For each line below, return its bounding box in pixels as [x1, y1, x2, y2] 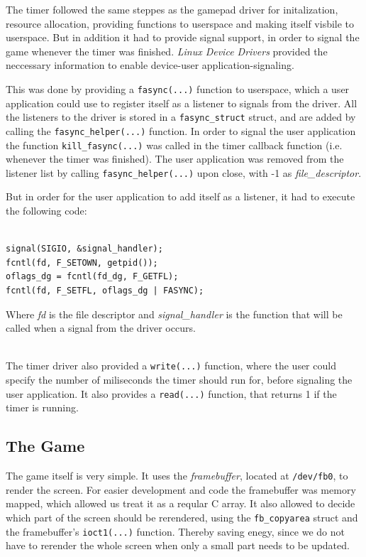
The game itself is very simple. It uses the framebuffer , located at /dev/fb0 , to [6, 468, 348, 483]
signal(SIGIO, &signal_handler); [6, 244, 163, 254]
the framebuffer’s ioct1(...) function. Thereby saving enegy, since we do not [6, 524, 345, 539]
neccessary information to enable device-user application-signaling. [6, 58, 294, 72]
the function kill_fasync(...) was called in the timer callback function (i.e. [6, 137, 343, 152]
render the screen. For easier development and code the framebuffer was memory [6, 482, 356, 497]
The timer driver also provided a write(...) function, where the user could [6, 358, 336, 373]
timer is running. [6, 400, 79, 415]
